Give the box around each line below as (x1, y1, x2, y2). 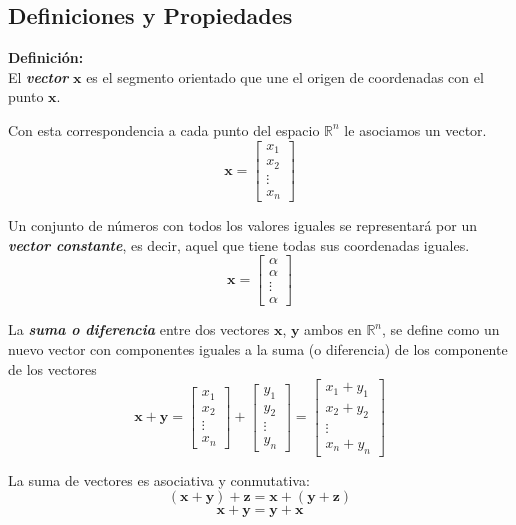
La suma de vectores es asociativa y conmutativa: (8, 469, 310, 490)
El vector (8, 66, 69, 87)
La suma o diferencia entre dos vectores (8, 319, 270, 340)
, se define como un (382, 319, 500, 340)
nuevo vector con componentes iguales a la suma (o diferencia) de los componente (8, 338, 508, 359)
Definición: (8, 47, 84, 68)
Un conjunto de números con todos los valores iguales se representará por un (8, 215, 477, 236)
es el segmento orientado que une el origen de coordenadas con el (86, 66, 484, 87)
